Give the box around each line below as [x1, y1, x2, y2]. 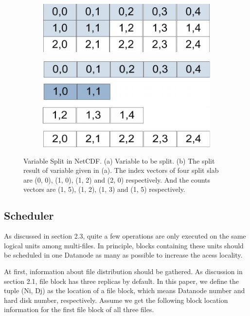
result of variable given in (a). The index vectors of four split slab [23, 165, 219, 175]
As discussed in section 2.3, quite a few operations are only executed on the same [4, 231, 246, 241]
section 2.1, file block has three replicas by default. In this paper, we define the [4, 276, 239, 286]
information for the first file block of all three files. [4, 304, 154, 315]
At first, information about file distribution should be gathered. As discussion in [4, 266, 243, 276]
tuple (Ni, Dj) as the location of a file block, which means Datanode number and [4, 285, 245, 296]
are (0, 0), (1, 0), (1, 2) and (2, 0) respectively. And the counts [23, 174, 211, 185]
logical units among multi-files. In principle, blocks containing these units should [4, 240, 244, 250]
